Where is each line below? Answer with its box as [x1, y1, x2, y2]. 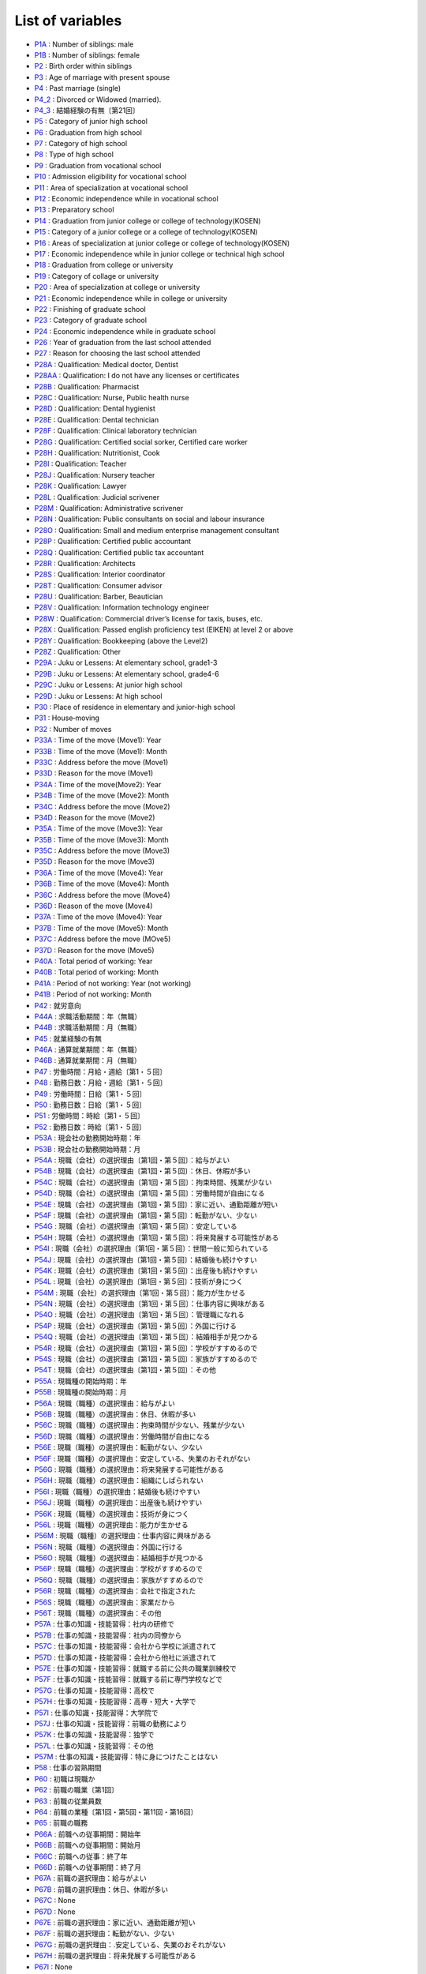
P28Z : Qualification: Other [34, 647, 121, 657]
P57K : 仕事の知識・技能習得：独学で [34, 1730, 155, 1739]
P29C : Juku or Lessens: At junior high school [34, 680, 183, 690]
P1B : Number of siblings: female [34, 50, 140, 59]
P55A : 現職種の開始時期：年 [34, 1376, 128, 1386]
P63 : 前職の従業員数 [34, 1796, 103, 1806]
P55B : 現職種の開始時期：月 [34, 1387, 127, 1397]
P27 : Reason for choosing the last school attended [34, 348, 200, 358]
